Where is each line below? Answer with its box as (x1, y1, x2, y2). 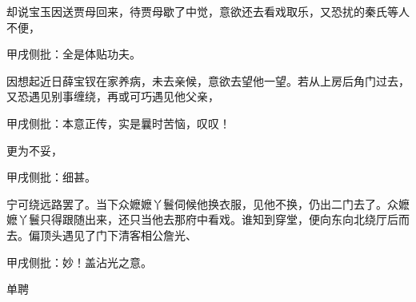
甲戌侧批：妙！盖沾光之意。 (6, 253, 152, 270)
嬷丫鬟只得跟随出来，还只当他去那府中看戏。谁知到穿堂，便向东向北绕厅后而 (6, 211, 410, 228)
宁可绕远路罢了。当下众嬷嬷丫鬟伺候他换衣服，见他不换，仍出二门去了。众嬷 (6, 195, 410, 212)
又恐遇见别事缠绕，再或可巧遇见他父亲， (6, 88, 219, 105)
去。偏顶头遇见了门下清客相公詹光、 (6, 226, 197, 243)
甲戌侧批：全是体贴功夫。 (6, 46, 141, 62)
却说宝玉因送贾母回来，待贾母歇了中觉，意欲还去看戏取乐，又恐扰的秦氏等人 (6, 3, 410, 19)
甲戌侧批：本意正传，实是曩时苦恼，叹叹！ (6, 114, 230, 131)
